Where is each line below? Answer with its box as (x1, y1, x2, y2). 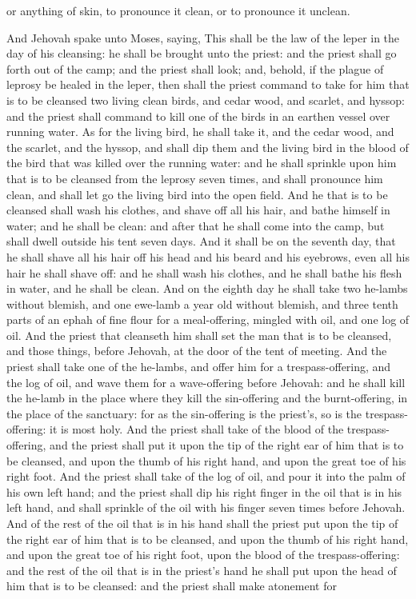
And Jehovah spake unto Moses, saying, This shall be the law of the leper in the (6, 29, 400, 46)
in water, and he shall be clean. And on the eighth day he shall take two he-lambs (6, 280, 408, 297)
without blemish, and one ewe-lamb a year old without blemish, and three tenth (6, 295, 398, 312)
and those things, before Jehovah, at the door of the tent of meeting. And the (6, 342, 387, 359)
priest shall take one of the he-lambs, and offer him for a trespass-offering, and (6, 358, 391, 375)
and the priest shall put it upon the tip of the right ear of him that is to (50, 437, 404, 453)
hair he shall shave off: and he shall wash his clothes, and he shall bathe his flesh (6, 264, 402, 281)
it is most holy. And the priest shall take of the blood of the (50, 421, 344, 437)
